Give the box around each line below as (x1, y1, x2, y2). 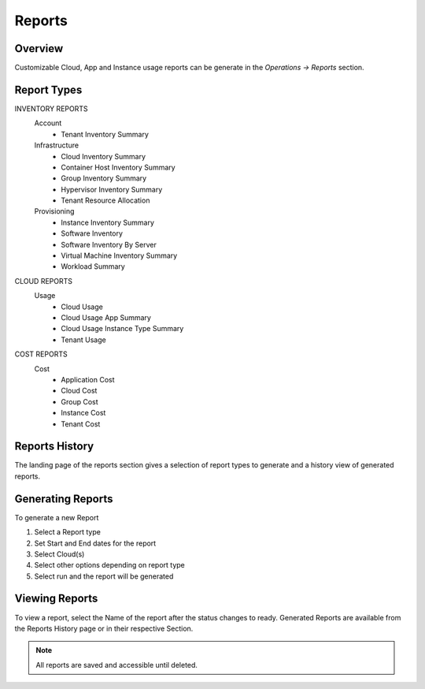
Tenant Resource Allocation (61, 196, 150, 205)
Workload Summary (61, 262, 125, 271)
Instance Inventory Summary (61, 218, 155, 227)
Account (34, 118, 62, 128)
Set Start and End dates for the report (34, 538, 157, 548)
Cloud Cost (61, 386, 98, 396)
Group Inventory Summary (61, 173, 147, 183)
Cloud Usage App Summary (61, 313, 151, 322)
